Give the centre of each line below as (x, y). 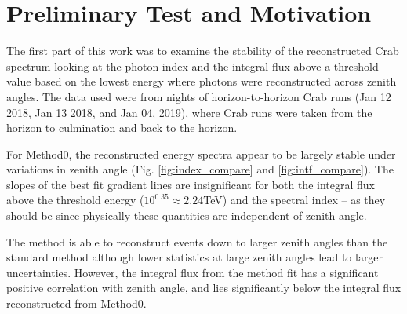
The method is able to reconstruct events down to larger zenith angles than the (197, 241)
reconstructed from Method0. (76, 303)
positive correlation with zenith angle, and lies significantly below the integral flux (204, 288)
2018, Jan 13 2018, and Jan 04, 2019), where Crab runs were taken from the (189, 112)
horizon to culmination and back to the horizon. (122, 128)
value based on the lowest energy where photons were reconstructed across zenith (202, 81)
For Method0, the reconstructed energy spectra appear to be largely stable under (201, 153)
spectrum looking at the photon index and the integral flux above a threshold (193, 66)
